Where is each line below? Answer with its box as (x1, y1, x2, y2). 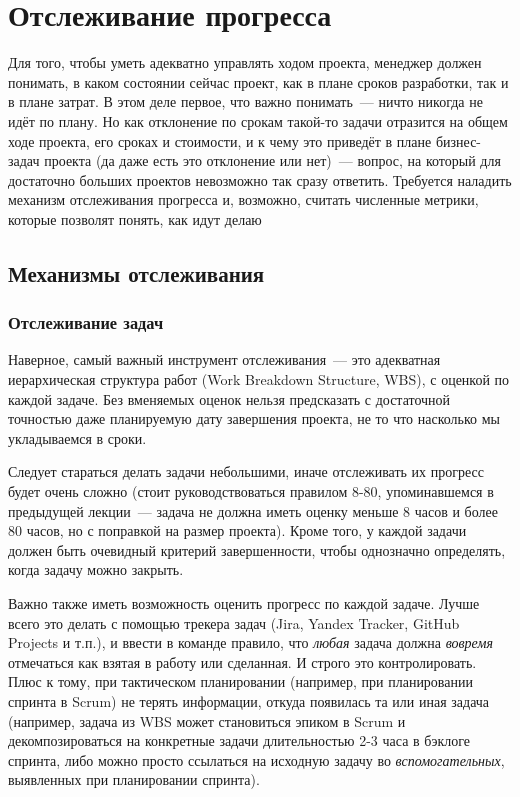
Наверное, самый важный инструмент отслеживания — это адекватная (8, 349, 441, 370)
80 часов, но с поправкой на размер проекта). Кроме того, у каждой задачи (8, 520, 467, 541)
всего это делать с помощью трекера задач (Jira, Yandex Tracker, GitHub (8, 612, 460, 633)
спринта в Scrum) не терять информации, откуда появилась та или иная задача (8, 690, 490, 711)
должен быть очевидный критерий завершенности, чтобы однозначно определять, (8, 539, 506, 560)
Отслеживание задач (8, 310, 164, 335)
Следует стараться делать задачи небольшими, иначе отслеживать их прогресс (8, 461, 484, 482)
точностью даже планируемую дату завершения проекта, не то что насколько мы (8, 408, 500, 429)
